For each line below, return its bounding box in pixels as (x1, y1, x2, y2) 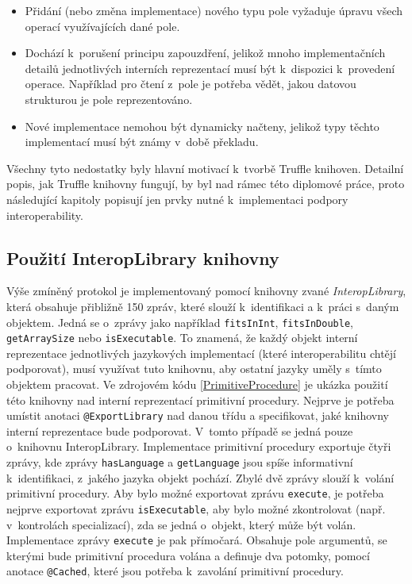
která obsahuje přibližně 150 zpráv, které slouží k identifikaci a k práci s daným (6, 298, 399, 314)
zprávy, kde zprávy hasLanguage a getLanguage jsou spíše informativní (6, 454, 353, 471)
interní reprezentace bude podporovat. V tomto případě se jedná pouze (6, 422, 353, 439)
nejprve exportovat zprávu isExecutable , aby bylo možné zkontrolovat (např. (6, 500, 386, 517)
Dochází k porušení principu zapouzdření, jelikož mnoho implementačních (25, 44, 386, 61)
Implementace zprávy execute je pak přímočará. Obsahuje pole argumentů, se (6, 532, 387, 548)
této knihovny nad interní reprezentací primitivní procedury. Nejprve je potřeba (6, 391, 395, 408)
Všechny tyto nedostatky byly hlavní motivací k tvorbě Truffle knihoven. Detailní (6, 159, 404, 176)
